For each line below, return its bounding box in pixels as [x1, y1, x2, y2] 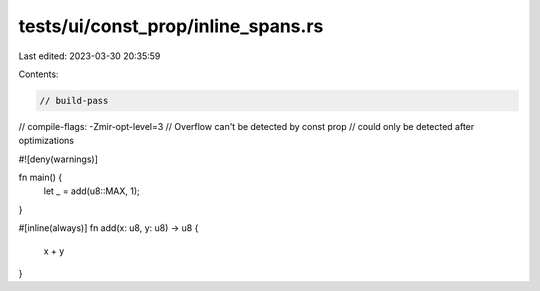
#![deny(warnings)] [18, 153, 99, 165]
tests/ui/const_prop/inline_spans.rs [18, 15, 324, 37]
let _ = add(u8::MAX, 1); [43, 185, 140, 197]
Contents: [18, 68, 59, 80]
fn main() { [18, 171, 63, 184]
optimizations [18, 135, 75, 147]
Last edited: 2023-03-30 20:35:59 [18, 50, 161, 62]
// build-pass [39, 95, 109, 106]
